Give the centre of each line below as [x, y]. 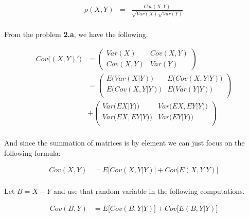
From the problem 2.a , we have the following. [76, 34]
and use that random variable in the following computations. [149, 191]
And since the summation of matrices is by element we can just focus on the [124, 143]
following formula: [32, 152]
